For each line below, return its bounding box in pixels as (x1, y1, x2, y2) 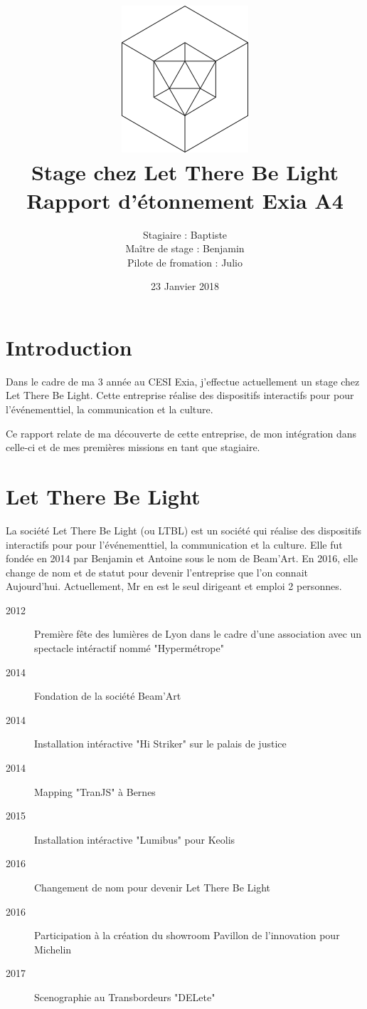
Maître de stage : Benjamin (125, 241, 245, 256)
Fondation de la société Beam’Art (34, 688, 181, 703)
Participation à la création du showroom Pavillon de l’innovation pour (34, 928, 340, 943)
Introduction (6, 332, 132, 361)
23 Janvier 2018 (151, 279, 219, 294)
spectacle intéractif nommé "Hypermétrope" (34, 641, 224, 656)
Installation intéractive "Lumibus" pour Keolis (34, 832, 235, 847)
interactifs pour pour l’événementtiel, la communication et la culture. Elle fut (6, 537, 343, 552)
